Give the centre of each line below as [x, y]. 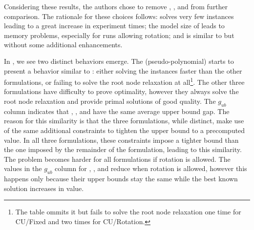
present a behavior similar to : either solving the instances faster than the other [123, 70]
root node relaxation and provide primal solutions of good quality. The [110, 101]
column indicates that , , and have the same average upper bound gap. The [117, 111]
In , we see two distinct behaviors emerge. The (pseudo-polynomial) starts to [119, 61]
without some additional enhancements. [63, 45]
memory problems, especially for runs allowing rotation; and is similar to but [119, 35]
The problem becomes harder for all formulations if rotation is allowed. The [117, 159]
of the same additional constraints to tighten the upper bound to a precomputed [125, 130]
